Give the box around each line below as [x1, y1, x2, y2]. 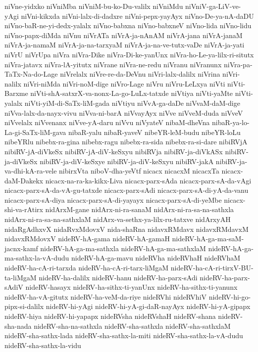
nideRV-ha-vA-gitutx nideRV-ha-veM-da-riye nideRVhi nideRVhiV [4, 291, 207, 302]
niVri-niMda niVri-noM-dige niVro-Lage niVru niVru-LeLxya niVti [23, 78, 225, 88]
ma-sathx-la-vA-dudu [4, 253, 69, 263]
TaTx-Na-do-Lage [4, 69, 58, 79]
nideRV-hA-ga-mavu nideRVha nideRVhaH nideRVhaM [71, 253, 241, 263]
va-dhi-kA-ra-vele [4, 166, 57, 176]
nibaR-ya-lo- [211, 117, 250, 128]
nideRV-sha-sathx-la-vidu [4, 340, 81, 350]
